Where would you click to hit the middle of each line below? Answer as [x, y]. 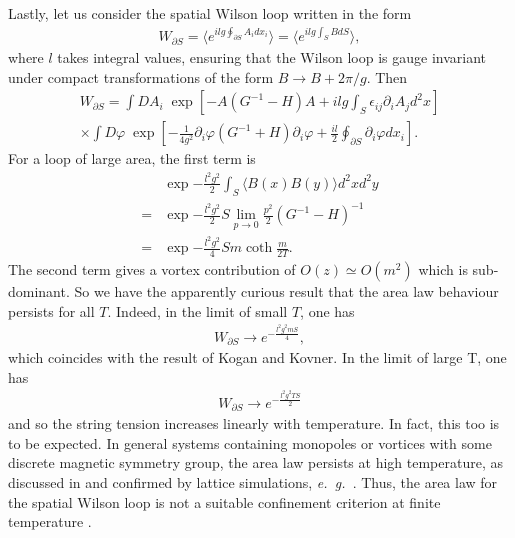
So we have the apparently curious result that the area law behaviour [286, 291]
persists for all [51, 310]
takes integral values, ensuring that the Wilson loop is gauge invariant [272, 57]
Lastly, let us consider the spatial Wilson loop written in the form [210, 13]
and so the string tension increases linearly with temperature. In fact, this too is [254, 423]
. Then [387, 76]
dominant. [39, 291]
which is [443, 269]
